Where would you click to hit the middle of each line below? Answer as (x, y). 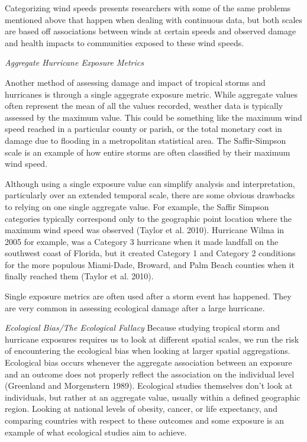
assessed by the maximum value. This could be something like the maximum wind (153, 117)
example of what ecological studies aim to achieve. (96, 432)
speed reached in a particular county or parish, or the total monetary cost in (143, 129)
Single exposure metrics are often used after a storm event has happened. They (148, 296)
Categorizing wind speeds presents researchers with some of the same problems (148, 8)
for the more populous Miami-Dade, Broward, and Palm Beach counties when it (150, 264)
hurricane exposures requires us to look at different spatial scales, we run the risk (152, 339)
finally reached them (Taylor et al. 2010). (79, 276)
